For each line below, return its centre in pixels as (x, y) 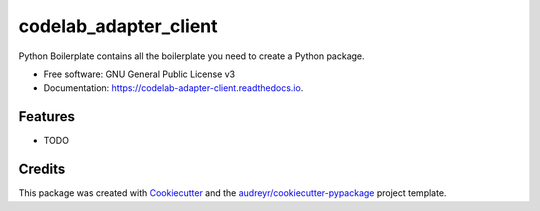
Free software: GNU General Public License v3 (139, 74)
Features (46, 116)
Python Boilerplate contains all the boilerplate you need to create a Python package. (191, 56)
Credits (42, 169)
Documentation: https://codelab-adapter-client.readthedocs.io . (173, 88)
